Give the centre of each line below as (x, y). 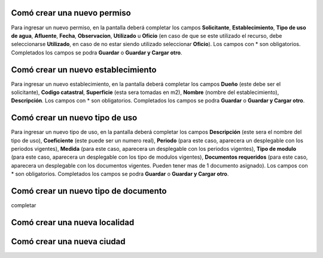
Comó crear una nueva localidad (73, 222)
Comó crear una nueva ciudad (68, 242)
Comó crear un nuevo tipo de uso (74, 118)
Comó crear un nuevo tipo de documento (89, 191)
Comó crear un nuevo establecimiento (84, 70)
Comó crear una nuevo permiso (71, 13)
